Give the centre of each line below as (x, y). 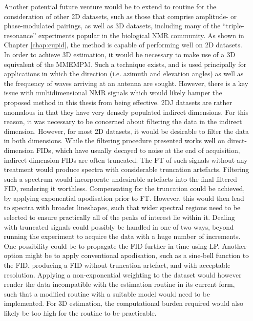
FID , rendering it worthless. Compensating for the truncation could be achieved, (125, 188)
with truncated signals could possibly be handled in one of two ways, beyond (119, 226)
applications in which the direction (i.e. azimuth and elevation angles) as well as (124, 74)
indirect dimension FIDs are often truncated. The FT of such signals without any (126, 160)
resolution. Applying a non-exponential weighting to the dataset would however (123, 274)
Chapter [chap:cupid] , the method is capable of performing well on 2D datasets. (123, 45)
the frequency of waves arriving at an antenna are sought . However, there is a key (126, 83)
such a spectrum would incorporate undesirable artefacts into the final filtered (121, 179)
